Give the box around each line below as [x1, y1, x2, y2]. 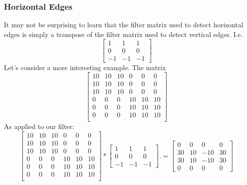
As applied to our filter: [4, 121, 74, 131]
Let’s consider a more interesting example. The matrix [4, 62, 166, 72]
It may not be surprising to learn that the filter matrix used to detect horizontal [4, 19, 244, 30]
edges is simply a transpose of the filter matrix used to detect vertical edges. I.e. [4, 29, 243, 39]
